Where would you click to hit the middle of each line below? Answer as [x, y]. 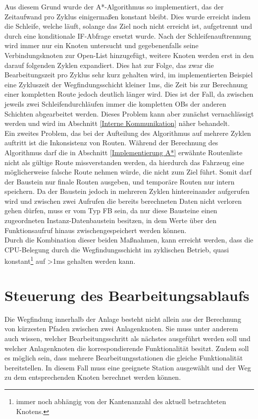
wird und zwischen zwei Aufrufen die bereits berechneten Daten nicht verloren [123, 201]
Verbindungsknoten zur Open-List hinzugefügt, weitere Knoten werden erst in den [129, 55]
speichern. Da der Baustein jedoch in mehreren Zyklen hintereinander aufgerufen [127, 191]
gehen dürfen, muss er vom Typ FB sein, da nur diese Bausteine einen [111, 210]
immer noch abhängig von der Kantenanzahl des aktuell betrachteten [121, 401]
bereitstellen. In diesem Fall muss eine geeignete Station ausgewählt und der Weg [128, 367]
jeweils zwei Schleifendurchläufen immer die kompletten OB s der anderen [115, 103]
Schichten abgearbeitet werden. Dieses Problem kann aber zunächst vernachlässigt [129, 113]
